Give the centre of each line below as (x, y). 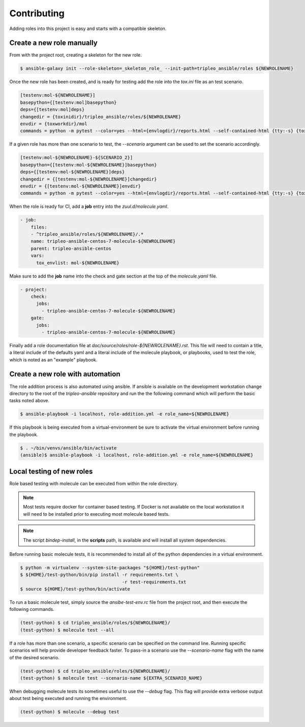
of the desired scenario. (34, 657)
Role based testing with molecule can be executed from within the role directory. (94, 483)
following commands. (32, 609)
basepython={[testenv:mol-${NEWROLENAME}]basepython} (88, 165)
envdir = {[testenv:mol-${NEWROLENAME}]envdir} (80, 186)
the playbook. (24, 434)
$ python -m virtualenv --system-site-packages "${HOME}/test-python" (110, 567)
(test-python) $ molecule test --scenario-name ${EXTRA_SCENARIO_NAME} (111, 678)
